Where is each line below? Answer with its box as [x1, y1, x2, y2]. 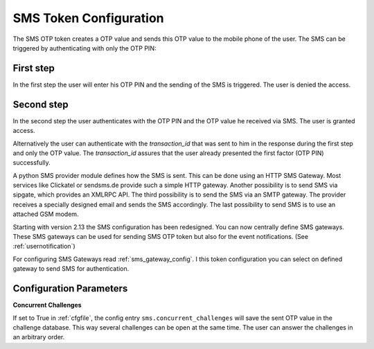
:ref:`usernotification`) [12, 242, 75, 251]
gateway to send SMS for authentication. [12, 265, 130, 273]
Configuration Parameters [12, 283, 128, 294]
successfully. [12, 159, 51, 167]
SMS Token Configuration [12, 10, 164, 26]
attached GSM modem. [12, 210, 79, 218]
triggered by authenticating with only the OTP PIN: [12, 44, 157, 52]
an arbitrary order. [12, 333, 65, 341]
